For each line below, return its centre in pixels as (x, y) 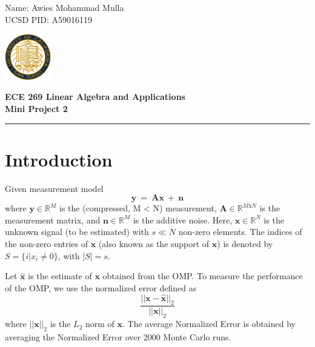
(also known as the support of (154, 244)
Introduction (59, 159)
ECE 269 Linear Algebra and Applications (95, 97)
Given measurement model (54, 188)
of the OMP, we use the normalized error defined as (101, 287)
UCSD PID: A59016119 (49, 19)
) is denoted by (245, 244)
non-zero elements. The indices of (240, 232)
